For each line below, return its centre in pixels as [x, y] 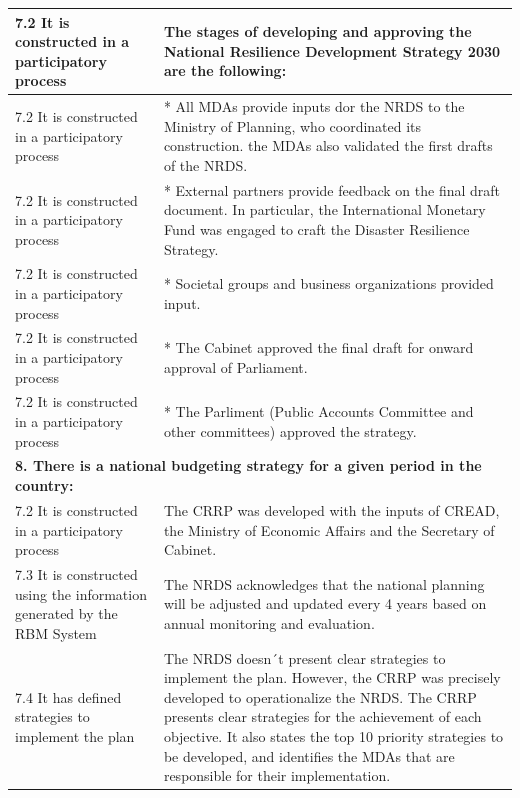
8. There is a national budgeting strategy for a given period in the [248, 465]
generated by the [66, 613]
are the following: [225, 70]
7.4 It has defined [68, 696]
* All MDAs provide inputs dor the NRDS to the [314, 106]
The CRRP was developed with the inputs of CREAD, [331, 509]
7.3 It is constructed [76, 573]
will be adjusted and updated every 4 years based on [325, 603]
